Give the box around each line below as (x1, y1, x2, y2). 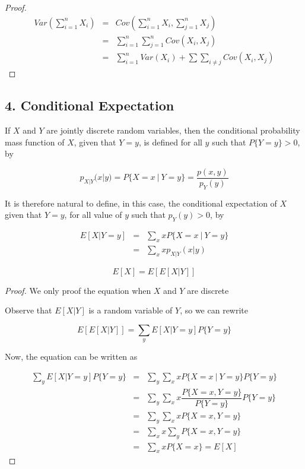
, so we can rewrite (180, 304, 249, 316)
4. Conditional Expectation (5, 96, 174, 115)
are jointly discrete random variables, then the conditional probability (46, 124, 300, 137)
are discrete (187, 284, 229, 296)
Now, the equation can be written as (5, 350, 138, 363)
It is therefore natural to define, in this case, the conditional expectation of (5, 197, 277, 209)
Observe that (5, 304, 52, 316)
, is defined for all (138, 135, 202, 148)
